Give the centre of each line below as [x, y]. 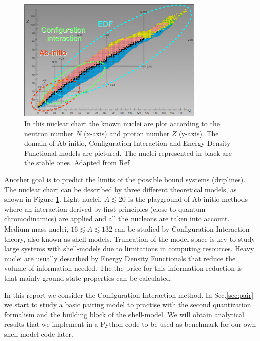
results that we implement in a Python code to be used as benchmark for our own [130, 324]
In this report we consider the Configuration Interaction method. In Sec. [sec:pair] [129, 295]
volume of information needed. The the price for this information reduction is [123, 268]
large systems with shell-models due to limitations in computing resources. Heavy [129, 248]
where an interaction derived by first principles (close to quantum [105, 209]
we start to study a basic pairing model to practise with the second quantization [128, 305]
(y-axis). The [199, 133]
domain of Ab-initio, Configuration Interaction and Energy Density [127, 143]
